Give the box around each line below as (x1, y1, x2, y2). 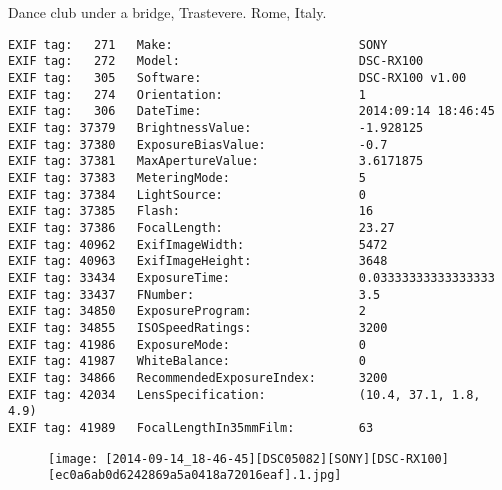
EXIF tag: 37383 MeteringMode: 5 (8, 171, 366, 186)
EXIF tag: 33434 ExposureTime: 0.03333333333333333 (8, 270, 495, 285)
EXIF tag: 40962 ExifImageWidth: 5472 (8, 237, 388, 252)
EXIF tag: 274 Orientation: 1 (8, 87, 366, 102)
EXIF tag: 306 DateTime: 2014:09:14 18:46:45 (8, 104, 495, 119)
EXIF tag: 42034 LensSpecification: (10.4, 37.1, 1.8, (8, 387, 481, 402)
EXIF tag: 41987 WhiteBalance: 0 (8, 354, 366, 369)
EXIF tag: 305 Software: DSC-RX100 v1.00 (8, 71, 467, 86)
